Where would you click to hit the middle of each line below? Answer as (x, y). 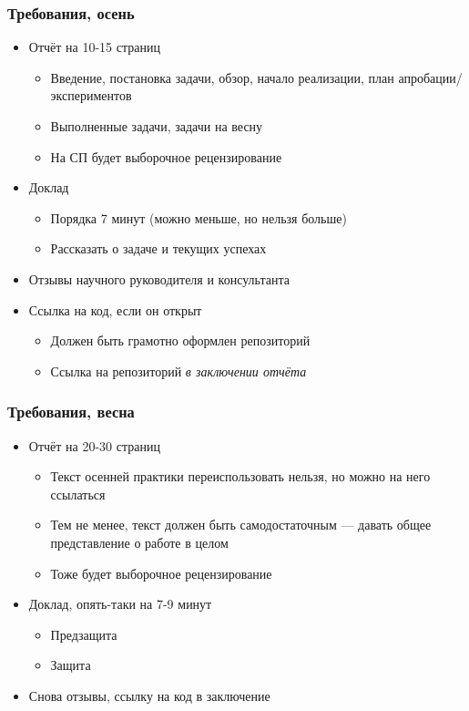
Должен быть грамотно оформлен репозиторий (180, 340)
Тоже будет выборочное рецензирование (161, 573)
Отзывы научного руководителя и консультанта (159, 278)
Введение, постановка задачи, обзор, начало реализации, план (222, 77)
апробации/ (430, 77)
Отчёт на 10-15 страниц (94, 47)
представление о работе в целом (139, 542)
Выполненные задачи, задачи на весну (157, 126)
